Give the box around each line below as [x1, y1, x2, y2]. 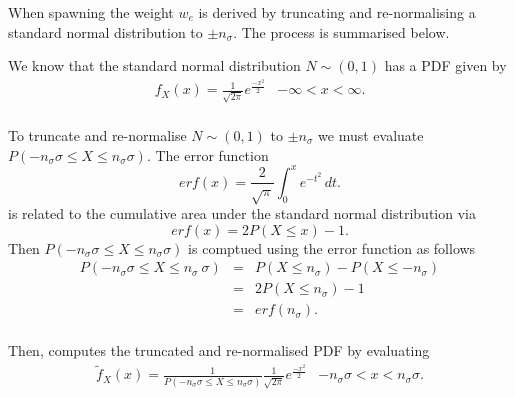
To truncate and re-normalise [8, 125, 187, 146]
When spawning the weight [8, 2, 174, 22]
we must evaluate [318, 125, 424, 146]
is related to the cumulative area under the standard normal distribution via [8, 203, 476, 224]
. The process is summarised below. [233, 21, 450, 42]
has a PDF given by [384, 55, 507, 76]
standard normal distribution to [8, 21, 203, 42]
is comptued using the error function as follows [188, 237, 476, 258]
